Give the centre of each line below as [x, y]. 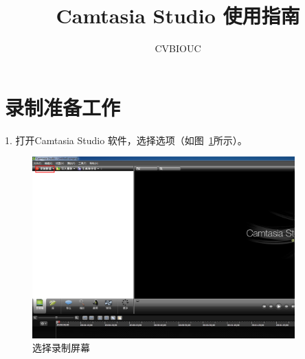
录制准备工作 [63, 107]
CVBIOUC [178, 48]
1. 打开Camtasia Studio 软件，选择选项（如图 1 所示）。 [126, 140]
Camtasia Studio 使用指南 [178, 15]
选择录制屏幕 [61, 348]
